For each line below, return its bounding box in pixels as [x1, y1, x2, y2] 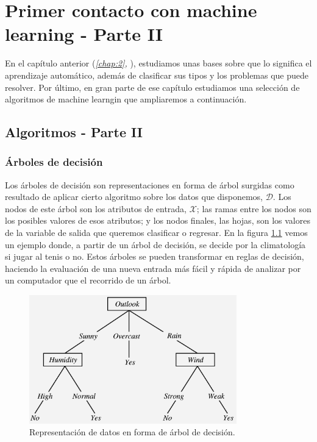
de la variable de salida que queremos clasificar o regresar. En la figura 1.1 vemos [5, 226, 308, 239]
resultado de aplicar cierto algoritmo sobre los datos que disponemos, [5, 190, 263, 203]
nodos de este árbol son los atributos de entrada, [5, 202, 187, 215]
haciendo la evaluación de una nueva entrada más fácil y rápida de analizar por [5, 262, 301, 274]
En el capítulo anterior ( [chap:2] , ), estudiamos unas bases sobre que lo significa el [5, 57, 312, 70]
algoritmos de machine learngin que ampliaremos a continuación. [5, 93, 247, 105]
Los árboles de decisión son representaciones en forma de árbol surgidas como [5, 178, 294, 191]
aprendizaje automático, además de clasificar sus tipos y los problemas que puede [5, 68, 309, 81]
